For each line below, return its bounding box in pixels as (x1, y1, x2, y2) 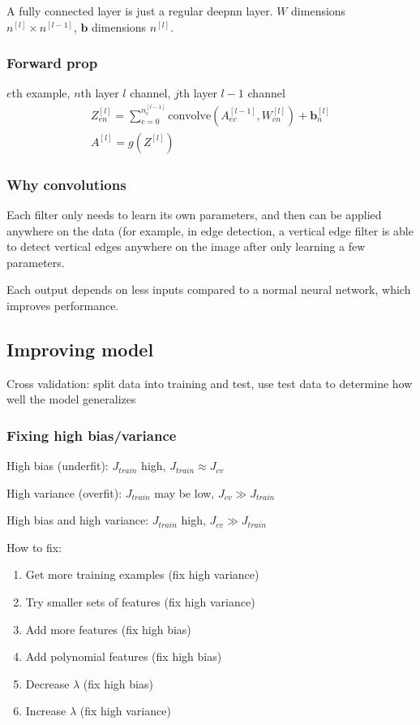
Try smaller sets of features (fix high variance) (25, 593, 255, 611)
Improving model (6, 336, 154, 361)
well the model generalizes (6, 391, 136, 408)
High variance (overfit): (6, 484, 122, 501)
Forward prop (6, 53, 98, 73)
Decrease (25, 675, 70, 692)
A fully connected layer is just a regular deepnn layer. (6, 2, 273, 19)
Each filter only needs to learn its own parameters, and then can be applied (6, 205, 382, 222)
